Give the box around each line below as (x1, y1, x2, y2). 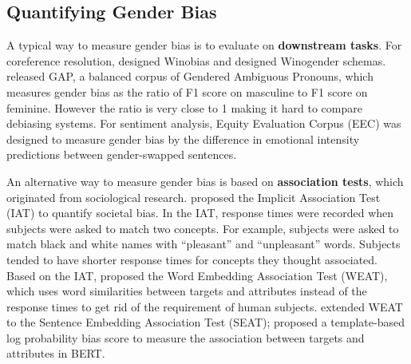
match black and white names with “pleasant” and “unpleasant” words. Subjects (6, 235, 401, 252)
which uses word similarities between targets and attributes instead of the (6, 283, 367, 299)
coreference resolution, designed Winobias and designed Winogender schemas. (6, 52, 386, 69)
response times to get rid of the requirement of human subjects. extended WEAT (6, 298, 403, 315)
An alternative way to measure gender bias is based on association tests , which (6, 172, 404, 189)
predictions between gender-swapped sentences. (6, 146, 237, 163)
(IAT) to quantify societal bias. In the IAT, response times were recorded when (6, 204, 394, 221)
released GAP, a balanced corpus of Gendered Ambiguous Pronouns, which (6, 68, 373, 85)
